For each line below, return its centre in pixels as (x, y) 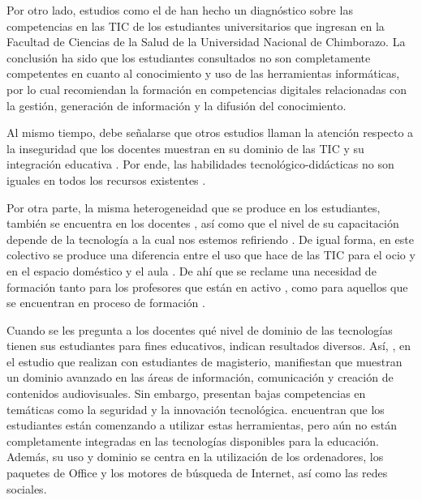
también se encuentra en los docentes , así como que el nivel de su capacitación (203, 223)
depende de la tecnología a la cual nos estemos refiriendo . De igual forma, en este (210, 239)
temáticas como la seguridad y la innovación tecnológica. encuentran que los (196, 409)
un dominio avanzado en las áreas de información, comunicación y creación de (200, 377)
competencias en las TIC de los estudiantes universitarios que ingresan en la (196, 26)
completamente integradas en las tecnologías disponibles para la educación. (193, 440)
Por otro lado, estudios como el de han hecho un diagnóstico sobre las (180, 10)
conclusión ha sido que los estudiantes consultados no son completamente (189, 57)
